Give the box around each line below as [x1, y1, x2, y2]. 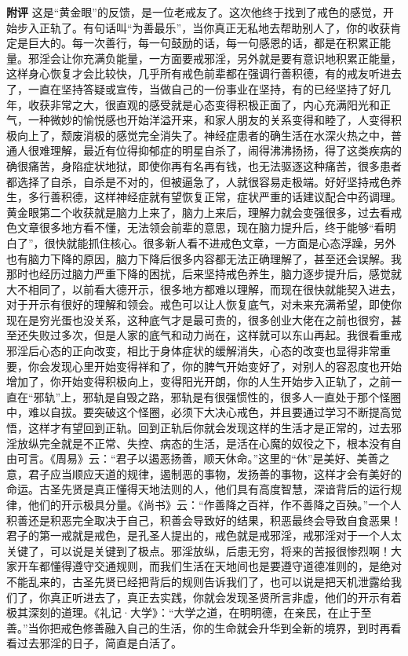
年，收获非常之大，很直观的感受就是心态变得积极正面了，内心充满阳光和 [6, 96, 380, 112]
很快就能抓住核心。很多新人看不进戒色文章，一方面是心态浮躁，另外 [44, 234, 396, 251]
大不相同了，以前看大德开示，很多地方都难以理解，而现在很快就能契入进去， [6, 280, 402, 297]
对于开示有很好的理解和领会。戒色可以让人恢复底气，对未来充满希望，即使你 [6, 296, 402, 313]
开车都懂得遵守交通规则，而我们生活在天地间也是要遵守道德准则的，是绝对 [16, 558, 402, 574]
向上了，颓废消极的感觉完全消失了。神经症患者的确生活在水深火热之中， [16, 126, 391, 143]
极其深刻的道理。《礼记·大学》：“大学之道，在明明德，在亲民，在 [6, 604, 339, 621]
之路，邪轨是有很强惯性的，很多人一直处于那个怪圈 [137, 388, 402, 405]
